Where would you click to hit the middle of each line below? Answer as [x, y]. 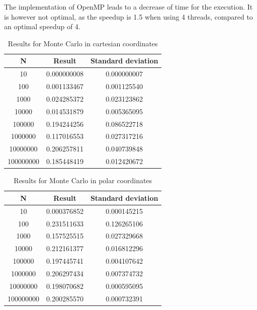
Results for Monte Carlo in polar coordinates [83, 180]
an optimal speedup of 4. [42, 26]
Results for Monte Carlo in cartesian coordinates [83, 43]
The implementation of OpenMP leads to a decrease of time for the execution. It [128, 7]
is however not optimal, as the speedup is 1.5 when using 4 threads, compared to [128, 16]
